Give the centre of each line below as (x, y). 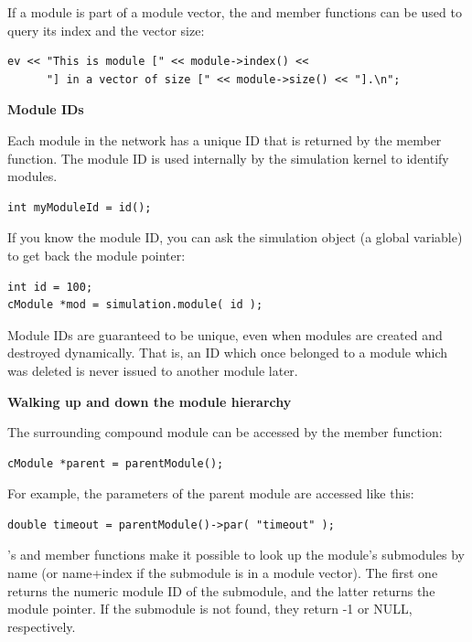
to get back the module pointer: (97, 255)
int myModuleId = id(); (80, 207)
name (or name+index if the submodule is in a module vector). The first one (223, 573)
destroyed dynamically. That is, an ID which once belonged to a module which (228, 353)
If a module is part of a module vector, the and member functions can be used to (235, 12)
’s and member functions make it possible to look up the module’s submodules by (236, 555)
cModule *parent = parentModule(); (116, 463)
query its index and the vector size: (106, 30)
